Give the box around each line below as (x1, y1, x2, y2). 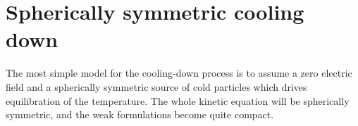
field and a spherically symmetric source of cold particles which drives (6, 79, 307, 94)
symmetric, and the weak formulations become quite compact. (6, 107, 274, 122)
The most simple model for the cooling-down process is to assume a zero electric (6, 65, 352, 80)
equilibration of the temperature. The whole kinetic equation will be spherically (6, 93, 350, 108)
